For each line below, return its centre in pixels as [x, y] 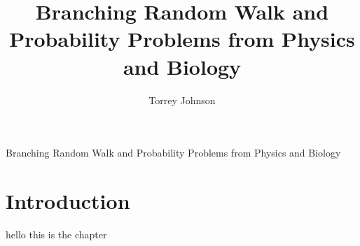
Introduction [68, 200]
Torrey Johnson [182, 100]
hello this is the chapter [56, 234]
